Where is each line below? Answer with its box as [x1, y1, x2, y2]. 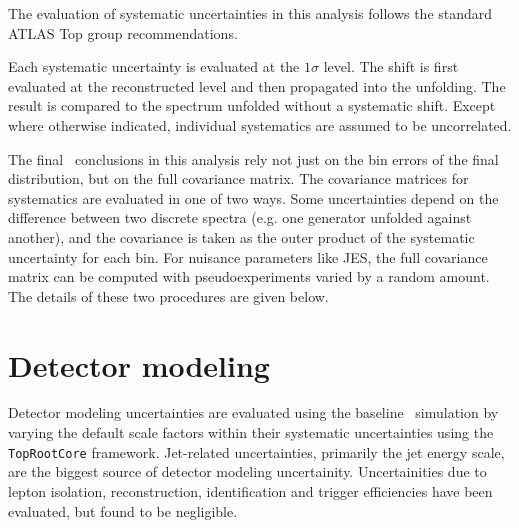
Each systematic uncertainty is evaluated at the [8, 56, 300, 77]
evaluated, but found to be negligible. [8, 500, 238, 521]
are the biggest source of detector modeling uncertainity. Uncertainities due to [8, 461, 487, 482]
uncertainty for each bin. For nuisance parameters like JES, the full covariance [8, 246, 488, 267]
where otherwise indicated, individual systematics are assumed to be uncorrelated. [8, 114, 512, 135]
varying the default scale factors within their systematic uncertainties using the [8, 422, 494, 443]
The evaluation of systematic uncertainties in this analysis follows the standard [8, 3, 493, 23]
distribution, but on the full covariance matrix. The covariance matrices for [8, 168, 469, 189]
